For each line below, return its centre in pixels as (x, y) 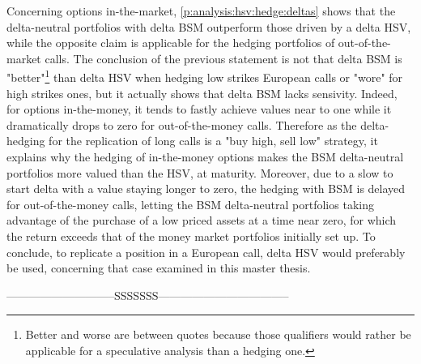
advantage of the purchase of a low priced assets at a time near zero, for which (202, 220)
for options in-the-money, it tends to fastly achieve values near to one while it (199, 109)
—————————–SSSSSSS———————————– (148, 295)
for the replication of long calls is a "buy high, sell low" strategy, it (213, 141)
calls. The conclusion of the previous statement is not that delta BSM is (223, 58)
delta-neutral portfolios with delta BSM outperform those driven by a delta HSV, (209, 26)
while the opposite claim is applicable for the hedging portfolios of (171, 43)
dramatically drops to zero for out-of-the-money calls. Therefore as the (182, 124)
